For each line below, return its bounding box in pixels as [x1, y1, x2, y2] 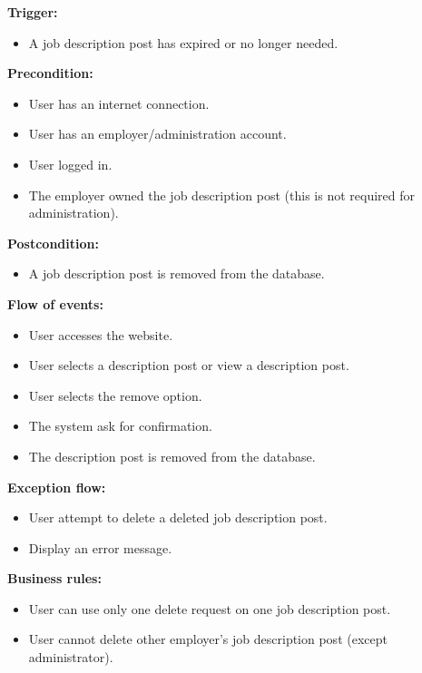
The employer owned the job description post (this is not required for [28, 185, 415, 204]
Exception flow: [7, 477, 106, 496]
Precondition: [7, 63, 93, 83]
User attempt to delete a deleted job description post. [28, 508, 328, 527]
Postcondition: [7, 233, 99, 252]
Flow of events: [7, 294, 103, 313]
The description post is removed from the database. [28, 446, 316, 465]
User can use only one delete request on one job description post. [28, 599, 391, 618]
